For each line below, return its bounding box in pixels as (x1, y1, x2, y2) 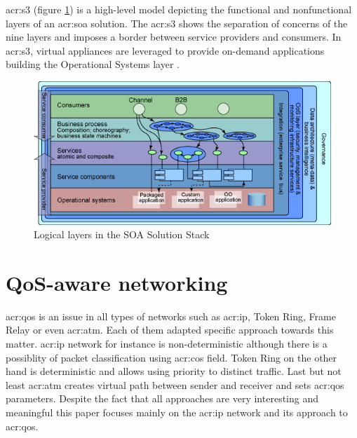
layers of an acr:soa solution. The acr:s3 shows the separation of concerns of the (6, 15, 348, 30)
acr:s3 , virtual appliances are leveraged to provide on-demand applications (6, 43, 325, 57)
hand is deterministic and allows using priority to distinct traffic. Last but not (6, 364, 342, 378)
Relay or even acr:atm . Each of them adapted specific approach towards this (6, 322, 334, 337)
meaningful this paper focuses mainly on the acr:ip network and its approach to (6, 405, 348, 420)
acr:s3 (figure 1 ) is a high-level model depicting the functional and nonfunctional (6, 2, 352, 16)
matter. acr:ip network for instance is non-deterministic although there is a (6, 336, 328, 351)
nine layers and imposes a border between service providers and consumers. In (6, 29, 342, 44)
